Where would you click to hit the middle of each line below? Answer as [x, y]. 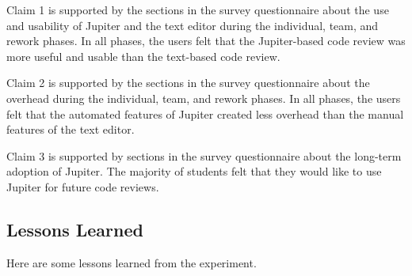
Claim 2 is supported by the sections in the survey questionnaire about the [188, 83]
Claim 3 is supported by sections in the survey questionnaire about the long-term [204, 155]
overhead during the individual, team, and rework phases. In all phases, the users [204, 98]
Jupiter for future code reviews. [83, 186]
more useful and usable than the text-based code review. [143, 56]
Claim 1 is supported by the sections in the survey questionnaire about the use [198, 9]
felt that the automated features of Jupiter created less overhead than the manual [205, 113]
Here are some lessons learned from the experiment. [132, 262]
